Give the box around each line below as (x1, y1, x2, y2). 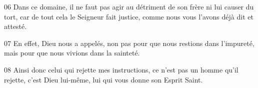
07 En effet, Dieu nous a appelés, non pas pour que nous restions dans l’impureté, (4, 37, 254, 48)
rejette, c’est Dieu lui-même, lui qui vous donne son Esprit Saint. (4, 74, 203, 84)
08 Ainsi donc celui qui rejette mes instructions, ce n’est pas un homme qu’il (4, 64, 238, 74)
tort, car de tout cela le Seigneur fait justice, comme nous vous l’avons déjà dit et (4, 11, 253, 21)
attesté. (4, 21, 27, 31)
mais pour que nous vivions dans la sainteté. (4, 47, 140, 58)
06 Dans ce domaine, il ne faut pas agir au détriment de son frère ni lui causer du (4, 1, 254, 11)
